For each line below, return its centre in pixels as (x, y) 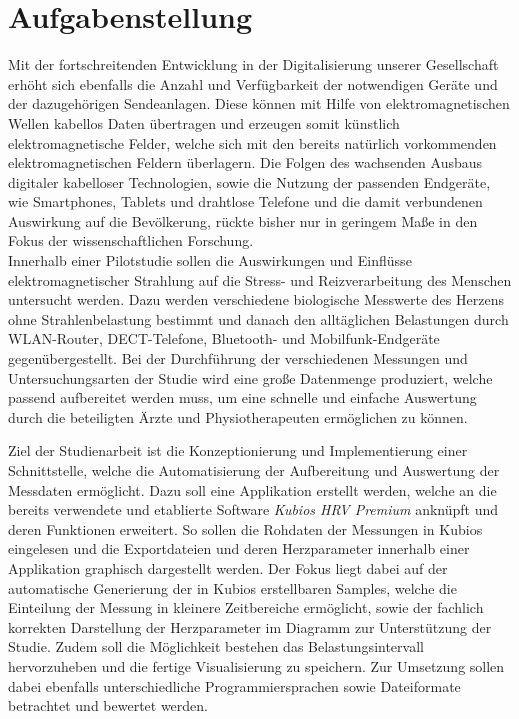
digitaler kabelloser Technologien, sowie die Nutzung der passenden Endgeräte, (249, 181)
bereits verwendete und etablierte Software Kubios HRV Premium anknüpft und (253, 509)
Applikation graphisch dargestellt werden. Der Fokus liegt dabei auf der (228, 567)
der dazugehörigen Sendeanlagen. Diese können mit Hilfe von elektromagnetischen (259, 103)
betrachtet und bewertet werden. (108, 705)
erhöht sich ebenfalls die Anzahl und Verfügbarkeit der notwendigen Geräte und (253, 83)
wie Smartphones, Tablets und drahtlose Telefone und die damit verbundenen (245, 201)
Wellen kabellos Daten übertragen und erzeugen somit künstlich (204, 122)
